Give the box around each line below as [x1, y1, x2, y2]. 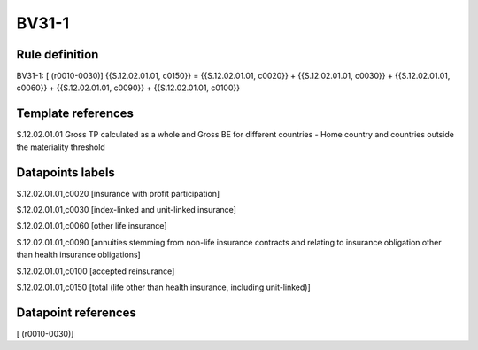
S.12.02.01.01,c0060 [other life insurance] [16, 221, 167, 231]
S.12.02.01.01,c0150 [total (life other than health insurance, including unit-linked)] [16, 282, 312, 292]
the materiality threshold [16, 142, 105, 152]
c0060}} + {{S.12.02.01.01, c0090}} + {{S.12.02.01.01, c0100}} [16, 82, 241, 93]
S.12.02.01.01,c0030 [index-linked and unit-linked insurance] [16, 205, 236, 215]
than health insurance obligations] [16, 249, 141, 261]
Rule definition [16, 47, 99, 62]
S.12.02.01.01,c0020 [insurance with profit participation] [16, 188, 220, 198]
